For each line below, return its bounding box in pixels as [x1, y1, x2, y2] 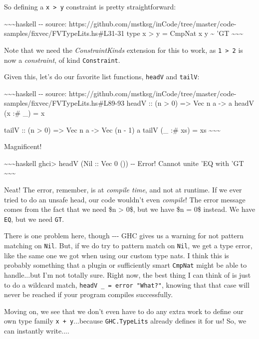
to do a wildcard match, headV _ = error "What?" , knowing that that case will [4, 279, 250, 290]
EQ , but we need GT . [4, 213, 64, 224]
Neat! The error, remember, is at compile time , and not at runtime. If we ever [4, 184, 242, 194]
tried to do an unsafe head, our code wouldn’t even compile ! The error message [4, 194, 246, 204]
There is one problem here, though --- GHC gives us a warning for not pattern [4, 230, 244, 241]
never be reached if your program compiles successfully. [4, 289, 173, 300]
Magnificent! [4, 141, 42, 152]
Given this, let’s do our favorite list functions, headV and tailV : [4, 71, 200, 82]
